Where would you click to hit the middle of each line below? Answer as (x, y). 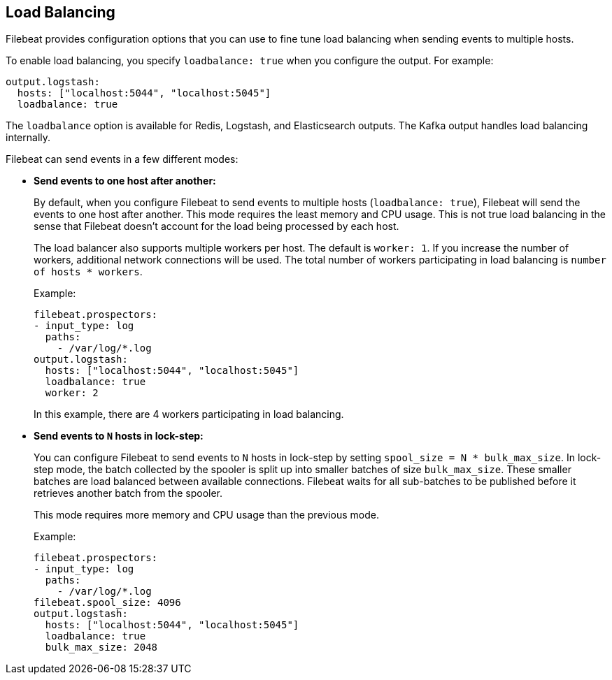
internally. (28, 138)
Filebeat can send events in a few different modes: (122, 159)
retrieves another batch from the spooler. (128, 493)
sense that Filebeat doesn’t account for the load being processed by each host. (216, 226)
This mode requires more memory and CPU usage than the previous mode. (206, 515)
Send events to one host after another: (125, 181)
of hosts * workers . (88, 272)
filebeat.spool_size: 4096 (107, 603)
